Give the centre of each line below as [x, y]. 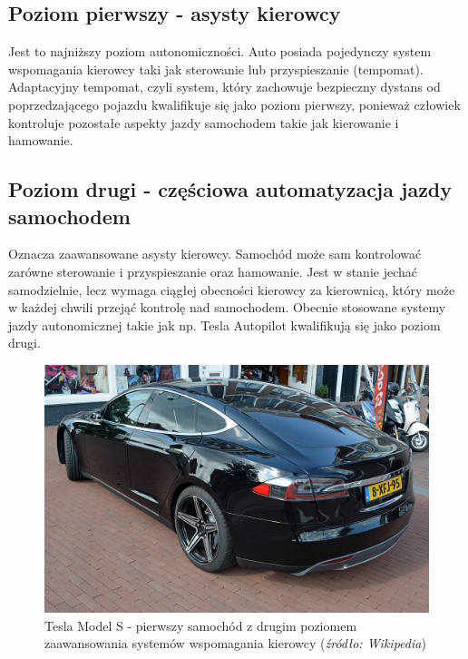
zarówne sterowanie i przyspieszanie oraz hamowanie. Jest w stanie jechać [213, 271]
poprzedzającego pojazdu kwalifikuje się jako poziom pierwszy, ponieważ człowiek [234, 104]
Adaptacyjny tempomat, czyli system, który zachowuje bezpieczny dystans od [224, 87]
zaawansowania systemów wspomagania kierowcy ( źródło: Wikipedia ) [235, 643]
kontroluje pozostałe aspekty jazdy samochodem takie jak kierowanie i [204, 122]
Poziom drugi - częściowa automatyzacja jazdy [230, 189]
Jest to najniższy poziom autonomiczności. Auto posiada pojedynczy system [220, 51]
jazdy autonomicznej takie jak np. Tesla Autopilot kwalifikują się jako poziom [224, 325]
